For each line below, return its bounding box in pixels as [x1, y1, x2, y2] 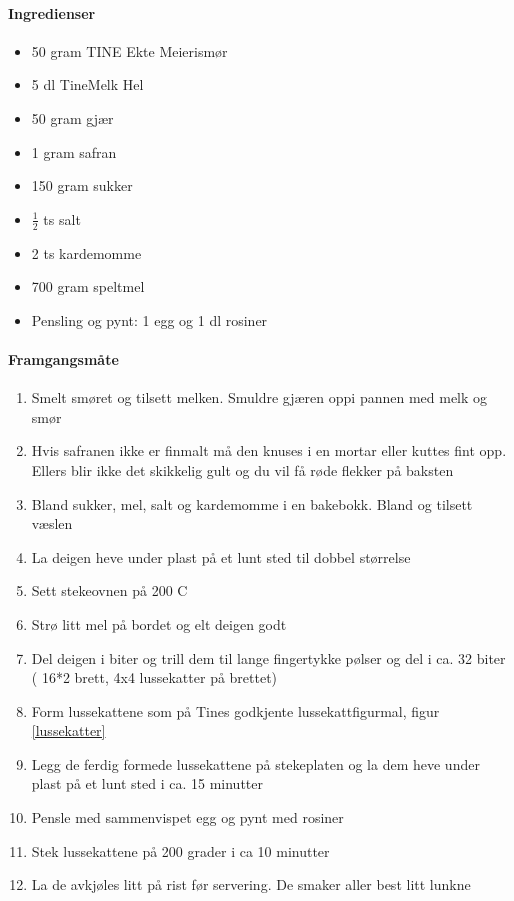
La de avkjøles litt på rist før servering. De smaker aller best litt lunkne [31, 874, 471, 895]
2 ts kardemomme [31, 242, 142, 263]
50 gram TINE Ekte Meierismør [31, 40, 228, 61]
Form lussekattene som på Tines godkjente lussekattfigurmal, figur [31, 700, 440, 721]
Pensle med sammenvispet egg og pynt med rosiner [31, 807, 344, 828]
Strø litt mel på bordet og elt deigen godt [31, 613, 287, 634]
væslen [31, 513, 73, 534]
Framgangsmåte [8, 348, 119, 369]
